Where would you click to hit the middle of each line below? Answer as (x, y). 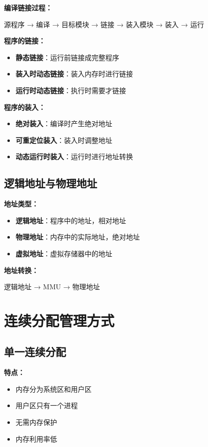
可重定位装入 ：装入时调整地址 (64, 140)
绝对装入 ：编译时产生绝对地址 (64, 123)
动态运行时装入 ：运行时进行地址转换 (74, 156)
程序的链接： (25, 41)
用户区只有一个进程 (47, 405)
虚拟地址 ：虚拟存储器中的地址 (64, 253)
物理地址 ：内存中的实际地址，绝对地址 (78, 237)
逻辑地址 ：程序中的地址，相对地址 (71, 220)
